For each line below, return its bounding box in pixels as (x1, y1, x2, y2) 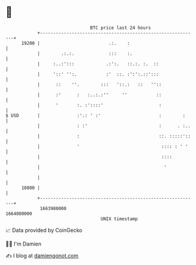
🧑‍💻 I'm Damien (5, 240, 42, 247)
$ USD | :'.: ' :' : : (5, 112, 185, 119)
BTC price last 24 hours (90, 25, 151, 31)
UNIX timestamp (100, 215, 138, 222)
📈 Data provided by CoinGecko (5, 227, 83, 234)
